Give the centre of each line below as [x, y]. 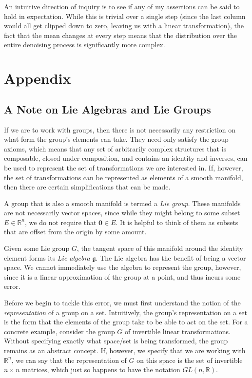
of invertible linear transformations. [178, 331]
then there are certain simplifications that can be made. [87, 187]
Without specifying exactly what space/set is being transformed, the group [116, 341]
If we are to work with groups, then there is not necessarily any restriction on [120, 129]
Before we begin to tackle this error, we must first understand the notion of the [122, 303]
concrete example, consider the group [59, 331]
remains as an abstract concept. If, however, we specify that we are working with [125, 350]
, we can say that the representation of [69, 360]
